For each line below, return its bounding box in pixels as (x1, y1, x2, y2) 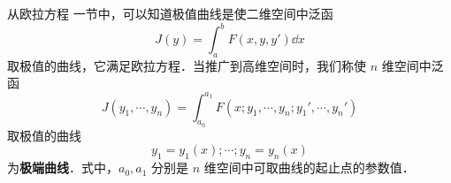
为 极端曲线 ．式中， (7, 158, 118, 177)
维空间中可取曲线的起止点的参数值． (203, 158, 415, 177)
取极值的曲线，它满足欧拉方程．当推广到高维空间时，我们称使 (7, 56, 366, 74)
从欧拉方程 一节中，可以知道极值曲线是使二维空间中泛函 (7, 4, 333, 22)
